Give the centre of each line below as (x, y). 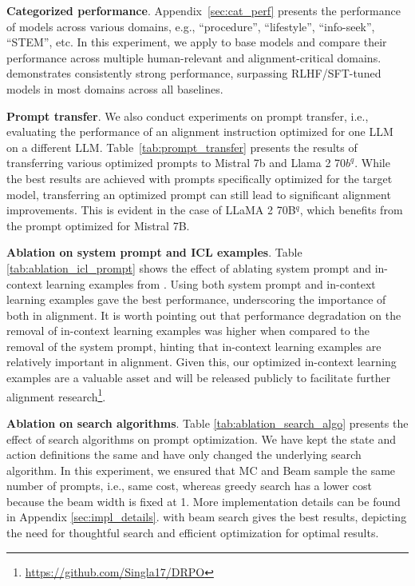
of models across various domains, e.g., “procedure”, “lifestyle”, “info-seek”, (191, 26)
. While (372, 163)
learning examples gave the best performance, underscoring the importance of (196, 299)
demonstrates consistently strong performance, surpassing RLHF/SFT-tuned (194, 73)
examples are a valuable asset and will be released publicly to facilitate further (199, 378)
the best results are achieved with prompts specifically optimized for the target (200, 178)
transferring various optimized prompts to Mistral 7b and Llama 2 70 (176, 163)
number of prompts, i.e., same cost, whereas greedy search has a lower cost (190, 486)
